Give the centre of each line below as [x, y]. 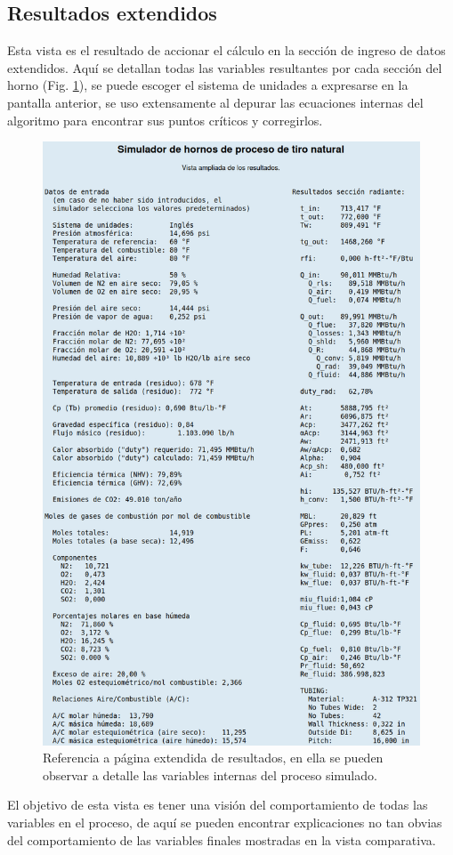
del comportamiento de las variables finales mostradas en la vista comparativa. [222, 839]
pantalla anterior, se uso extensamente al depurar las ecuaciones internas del [215, 102]
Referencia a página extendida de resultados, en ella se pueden [213, 758]
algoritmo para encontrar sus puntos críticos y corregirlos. [165, 120]
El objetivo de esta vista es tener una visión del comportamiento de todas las [218, 805]
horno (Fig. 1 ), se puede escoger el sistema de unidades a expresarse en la [208, 85]
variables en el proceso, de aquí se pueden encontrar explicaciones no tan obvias [225, 822]
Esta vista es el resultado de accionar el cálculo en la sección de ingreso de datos [226, 50]
